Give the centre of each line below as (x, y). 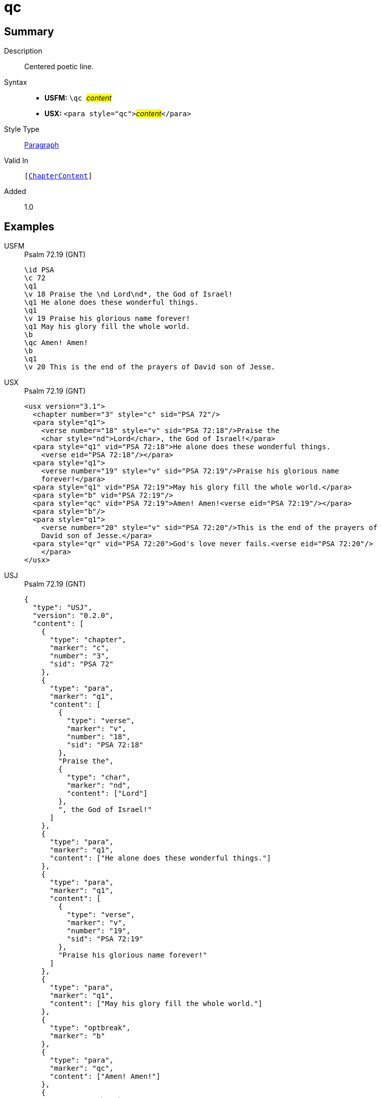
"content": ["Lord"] (107, 794)
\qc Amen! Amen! (56, 343)
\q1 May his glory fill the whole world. (107, 327)
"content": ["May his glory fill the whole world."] (156, 1004)
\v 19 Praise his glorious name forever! (107, 319)
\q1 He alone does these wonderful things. (112, 302)
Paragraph (42, 145)
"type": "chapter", (88, 640)
